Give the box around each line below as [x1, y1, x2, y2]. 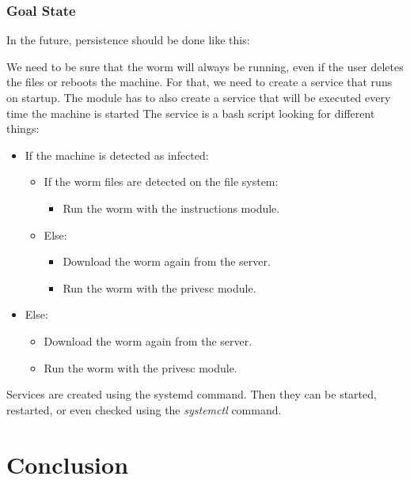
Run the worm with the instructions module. [63, 199, 280, 216]
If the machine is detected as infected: [25, 146, 209, 163]
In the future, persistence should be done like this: [6, 32, 250, 48]
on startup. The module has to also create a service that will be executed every [6, 89, 391, 105]
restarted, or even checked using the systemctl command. [6, 401, 282, 418]
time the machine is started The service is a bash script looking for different [6, 104, 375, 121]
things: [6, 120, 40, 137]
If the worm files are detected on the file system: [44, 173, 279, 190]
